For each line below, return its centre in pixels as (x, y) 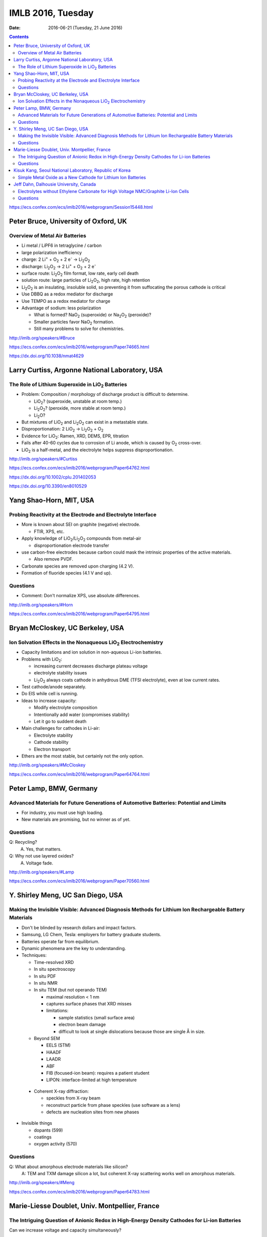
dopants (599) (48, 1130)
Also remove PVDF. (54, 559)
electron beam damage (82, 1025)
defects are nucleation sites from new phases (93, 1112)
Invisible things (37, 1123)
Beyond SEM (47, 1039)
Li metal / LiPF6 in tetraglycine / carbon (62, 245)
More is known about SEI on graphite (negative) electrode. (81, 524)
